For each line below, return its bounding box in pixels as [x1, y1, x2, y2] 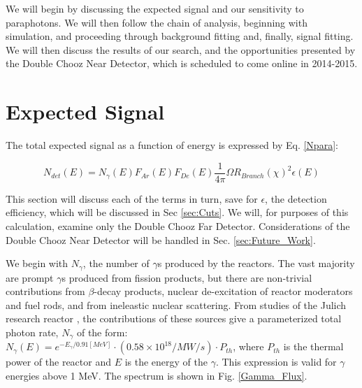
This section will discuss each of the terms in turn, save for [6, 191, 258, 206]
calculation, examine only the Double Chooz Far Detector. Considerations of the [6, 218, 350, 233]
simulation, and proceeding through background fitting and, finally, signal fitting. [6, 29, 354, 43]
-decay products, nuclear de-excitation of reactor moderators [94, 284, 353, 299]
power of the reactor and [6, 354, 112, 369]
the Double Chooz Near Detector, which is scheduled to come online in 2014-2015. [6, 56, 358, 71]
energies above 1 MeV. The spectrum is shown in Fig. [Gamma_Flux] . [6, 368, 307, 382]
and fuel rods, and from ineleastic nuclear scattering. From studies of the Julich [6, 297, 347, 312]
